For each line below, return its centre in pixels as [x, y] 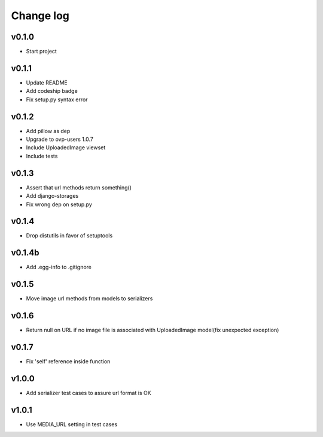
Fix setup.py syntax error [57, 100]
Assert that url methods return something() [79, 187]
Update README [47, 82]
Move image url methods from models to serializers [89, 299]
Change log [40, 16]
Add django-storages [52, 196]
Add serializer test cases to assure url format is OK [89, 393]
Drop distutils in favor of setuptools [69, 236]
